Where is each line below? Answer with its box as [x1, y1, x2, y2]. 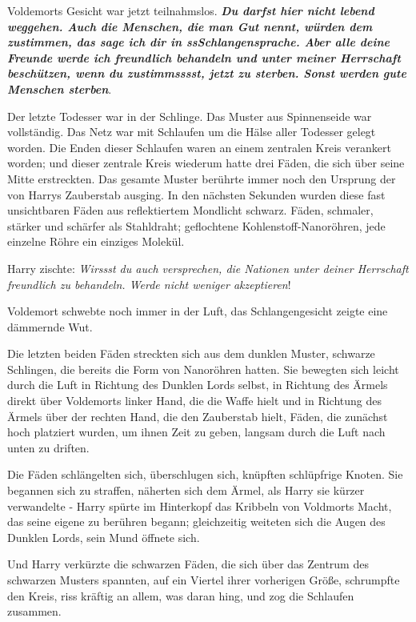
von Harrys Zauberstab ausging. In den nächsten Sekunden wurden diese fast [7, 186, 386, 203]
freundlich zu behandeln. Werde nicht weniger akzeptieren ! [7, 275, 291, 292]
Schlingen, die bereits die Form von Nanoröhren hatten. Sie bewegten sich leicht [7, 360, 399, 377]
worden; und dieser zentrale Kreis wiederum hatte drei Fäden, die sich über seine [7, 154, 405, 171]
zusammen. [7, 603, 62, 620]
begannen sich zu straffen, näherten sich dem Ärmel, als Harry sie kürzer [7, 482, 365, 499]
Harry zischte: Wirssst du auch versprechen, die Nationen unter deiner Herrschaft [7, 259, 409, 276]
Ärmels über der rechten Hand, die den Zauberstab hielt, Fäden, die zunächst [7, 407, 388, 424]
